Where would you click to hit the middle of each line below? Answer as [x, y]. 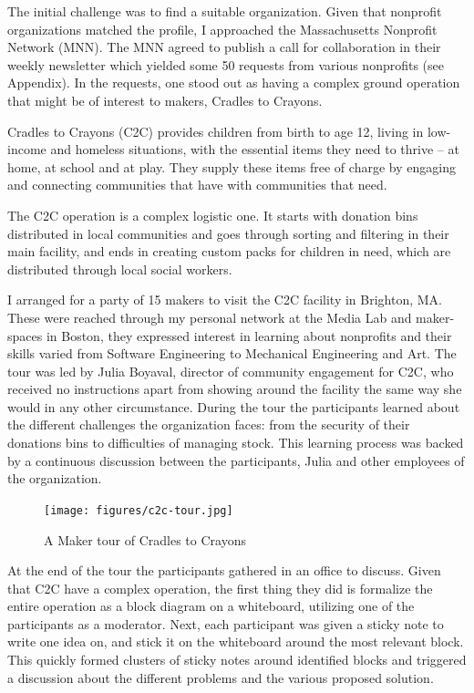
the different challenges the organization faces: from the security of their [209, 424]
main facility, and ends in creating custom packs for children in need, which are [229, 251]
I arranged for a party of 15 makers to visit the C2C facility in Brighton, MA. [225, 300]
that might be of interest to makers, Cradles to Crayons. [165, 100]
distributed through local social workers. [120, 269]
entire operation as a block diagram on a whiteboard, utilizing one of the [211, 606]
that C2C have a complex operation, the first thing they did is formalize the [220, 588]
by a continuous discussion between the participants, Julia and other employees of [236, 460]
